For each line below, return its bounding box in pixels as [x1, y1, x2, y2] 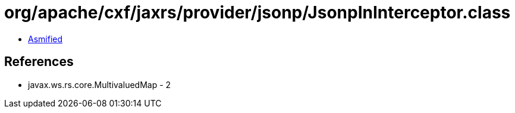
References [4, 54, 74, 70]
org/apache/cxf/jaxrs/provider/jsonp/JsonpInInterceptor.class [4, 2, 511, 23]
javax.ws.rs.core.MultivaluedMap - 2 [28, 79, 171, 90]
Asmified [28, 33, 63, 44]
